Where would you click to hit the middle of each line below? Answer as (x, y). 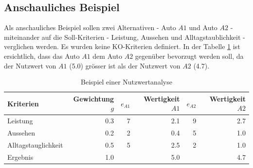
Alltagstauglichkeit (35, 144)
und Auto (203, 27)
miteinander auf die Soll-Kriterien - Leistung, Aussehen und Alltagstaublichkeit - (125, 37)
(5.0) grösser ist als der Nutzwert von (125, 65)
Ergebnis (20, 157)
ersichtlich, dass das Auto (42, 56)
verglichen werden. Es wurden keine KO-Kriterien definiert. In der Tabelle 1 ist (122, 46)
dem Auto (107, 56)
